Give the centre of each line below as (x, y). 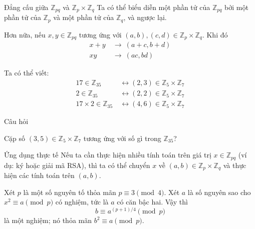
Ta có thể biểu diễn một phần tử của (154, 7)
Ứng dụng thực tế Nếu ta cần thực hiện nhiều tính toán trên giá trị (108, 155)
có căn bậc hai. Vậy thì (152, 202)
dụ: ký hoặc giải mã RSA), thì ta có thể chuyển (77, 165)
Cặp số (15, 138)
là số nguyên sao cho (219, 192)
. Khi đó (215, 34)
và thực (235, 165)
